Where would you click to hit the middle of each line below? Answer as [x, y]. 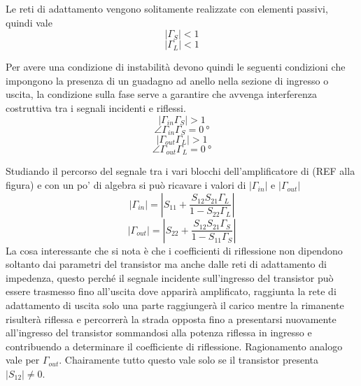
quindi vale [29, 22]
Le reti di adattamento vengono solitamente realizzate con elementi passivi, [167, 8]
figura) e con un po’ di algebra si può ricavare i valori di [126, 185]
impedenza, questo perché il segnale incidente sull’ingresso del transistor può [170, 277]
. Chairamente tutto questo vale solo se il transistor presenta [189, 360]
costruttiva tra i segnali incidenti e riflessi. [96, 107]
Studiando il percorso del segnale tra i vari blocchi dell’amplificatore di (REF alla [180, 171]
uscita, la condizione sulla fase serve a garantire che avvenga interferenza [161, 94]
